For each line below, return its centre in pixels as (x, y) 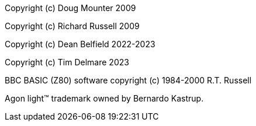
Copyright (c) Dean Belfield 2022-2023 (80, 44)
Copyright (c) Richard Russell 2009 (72, 26)
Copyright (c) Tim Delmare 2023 (67, 62)
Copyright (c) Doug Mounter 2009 (70, 8)
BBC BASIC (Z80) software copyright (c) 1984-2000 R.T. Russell (128, 80)
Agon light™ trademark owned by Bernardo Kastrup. (104, 98)
